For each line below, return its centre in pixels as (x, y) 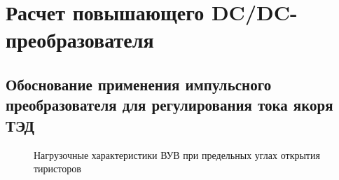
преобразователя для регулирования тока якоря (169, 105)
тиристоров (57, 168)
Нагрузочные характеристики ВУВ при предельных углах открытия (177, 154)
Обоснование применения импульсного (139, 84)
